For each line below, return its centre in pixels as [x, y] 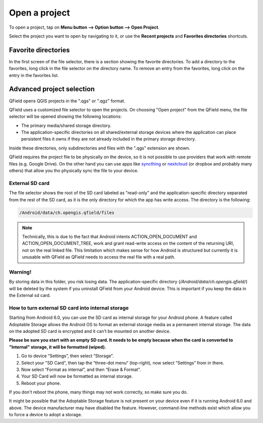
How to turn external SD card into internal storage [69, 308]
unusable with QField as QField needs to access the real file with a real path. [99, 257]
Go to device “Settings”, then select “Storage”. [67, 356]
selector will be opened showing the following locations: [65, 116]
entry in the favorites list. [34, 75]
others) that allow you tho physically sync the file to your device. [74, 171]
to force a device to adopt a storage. [46, 415]
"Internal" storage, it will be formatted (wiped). [58, 347]
